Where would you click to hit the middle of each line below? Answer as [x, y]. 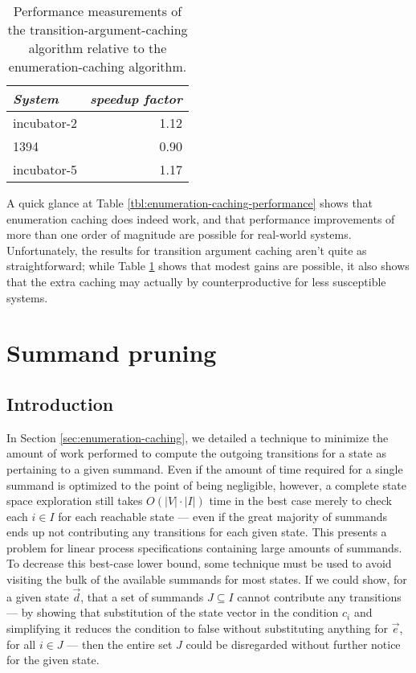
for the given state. [53, 660]
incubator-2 [45, 123]
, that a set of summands [142, 596]
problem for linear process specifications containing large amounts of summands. [204, 547]
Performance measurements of [98, 11]
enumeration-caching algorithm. [98, 66]
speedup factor [137, 98]
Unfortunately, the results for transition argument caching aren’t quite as [187, 250]
